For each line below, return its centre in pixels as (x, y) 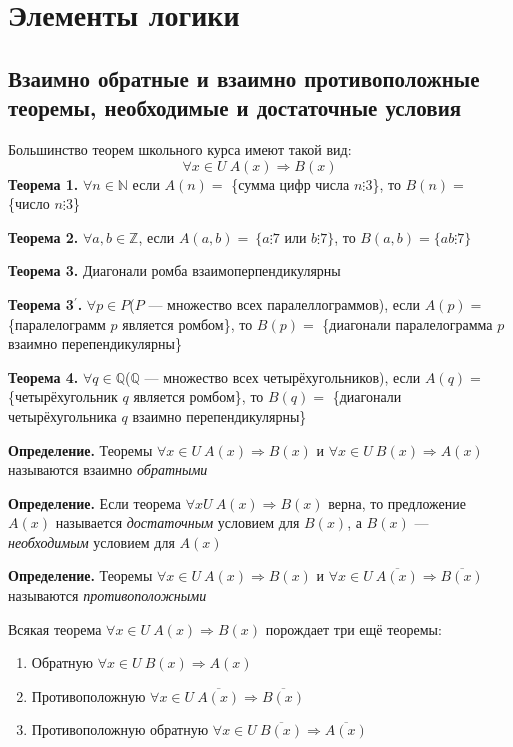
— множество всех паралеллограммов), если (284, 303)
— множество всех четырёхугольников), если (282, 376)
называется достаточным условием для (177, 522)
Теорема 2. (43, 236)
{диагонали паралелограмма (407, 323)
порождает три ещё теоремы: (353, 628)
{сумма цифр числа (290, 183)
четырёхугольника (62, 415)
